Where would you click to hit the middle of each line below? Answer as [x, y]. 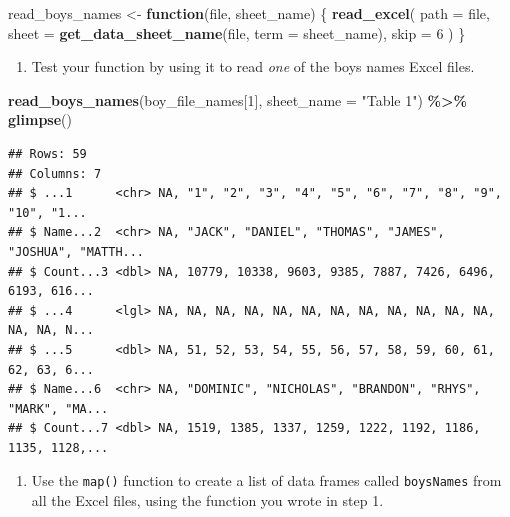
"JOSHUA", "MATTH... [76, 251]
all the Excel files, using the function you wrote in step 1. [207, 500]
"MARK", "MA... [58, 408]
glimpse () [40, 119]
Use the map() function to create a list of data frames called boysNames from [266, 480]
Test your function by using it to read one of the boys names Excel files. [253, 66]
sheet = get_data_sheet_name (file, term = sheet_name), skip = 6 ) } [237, 32]
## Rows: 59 [47, 153]
